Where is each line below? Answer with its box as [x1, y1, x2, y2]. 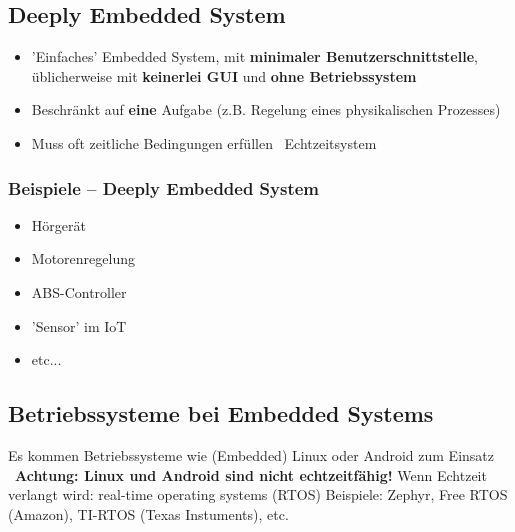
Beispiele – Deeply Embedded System [8, 175, 320, 200]
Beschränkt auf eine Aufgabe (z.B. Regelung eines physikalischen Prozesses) [31, 99, 501, 120]
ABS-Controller [31, 281, 127, 302]
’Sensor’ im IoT [31, 315, 127, 336]
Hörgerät [31, 214, 86, 235]
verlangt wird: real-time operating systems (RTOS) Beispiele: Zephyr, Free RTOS [8, 484, 508, 505]
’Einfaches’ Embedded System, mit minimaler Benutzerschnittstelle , [31, 46, 478, 67]
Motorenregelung [31, 248, 135, 269]
